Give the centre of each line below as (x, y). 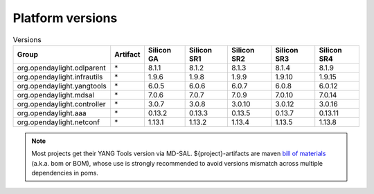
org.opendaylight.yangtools (62, 86)
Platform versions (65, 18)
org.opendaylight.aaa (52, 113)
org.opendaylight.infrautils (60, 77)
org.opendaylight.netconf (59, 122)
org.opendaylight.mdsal (56, 95)
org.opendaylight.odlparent (62, 68)
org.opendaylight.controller (62, 104)
